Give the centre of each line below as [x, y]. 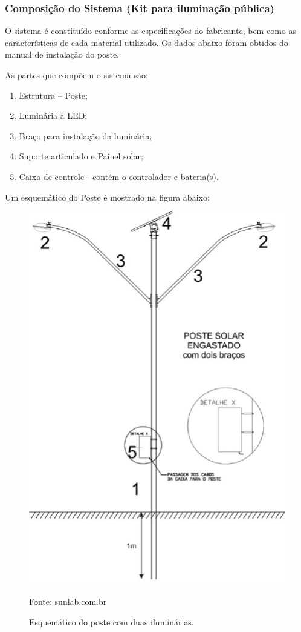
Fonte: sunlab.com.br [68, 601]
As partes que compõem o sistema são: [76, 75]
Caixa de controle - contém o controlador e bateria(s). [119, 176]
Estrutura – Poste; [53, 95]
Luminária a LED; [53, 115]
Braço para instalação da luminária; [86, 135]
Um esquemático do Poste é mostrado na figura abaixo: [107, 197]
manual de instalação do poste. [62, 54]
